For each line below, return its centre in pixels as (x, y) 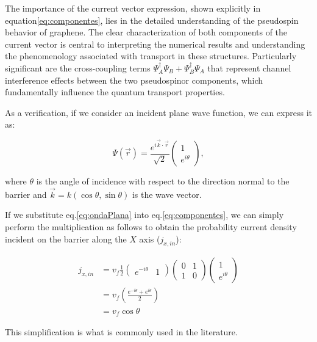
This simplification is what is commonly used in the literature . (121, 331)
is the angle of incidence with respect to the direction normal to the (163, 181)
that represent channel (249, 67)
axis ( (150, 238)
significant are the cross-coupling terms (78, 67)
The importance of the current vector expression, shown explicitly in (133, 8)
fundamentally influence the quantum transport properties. (115, 92)
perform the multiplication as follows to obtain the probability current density (151, 227)
